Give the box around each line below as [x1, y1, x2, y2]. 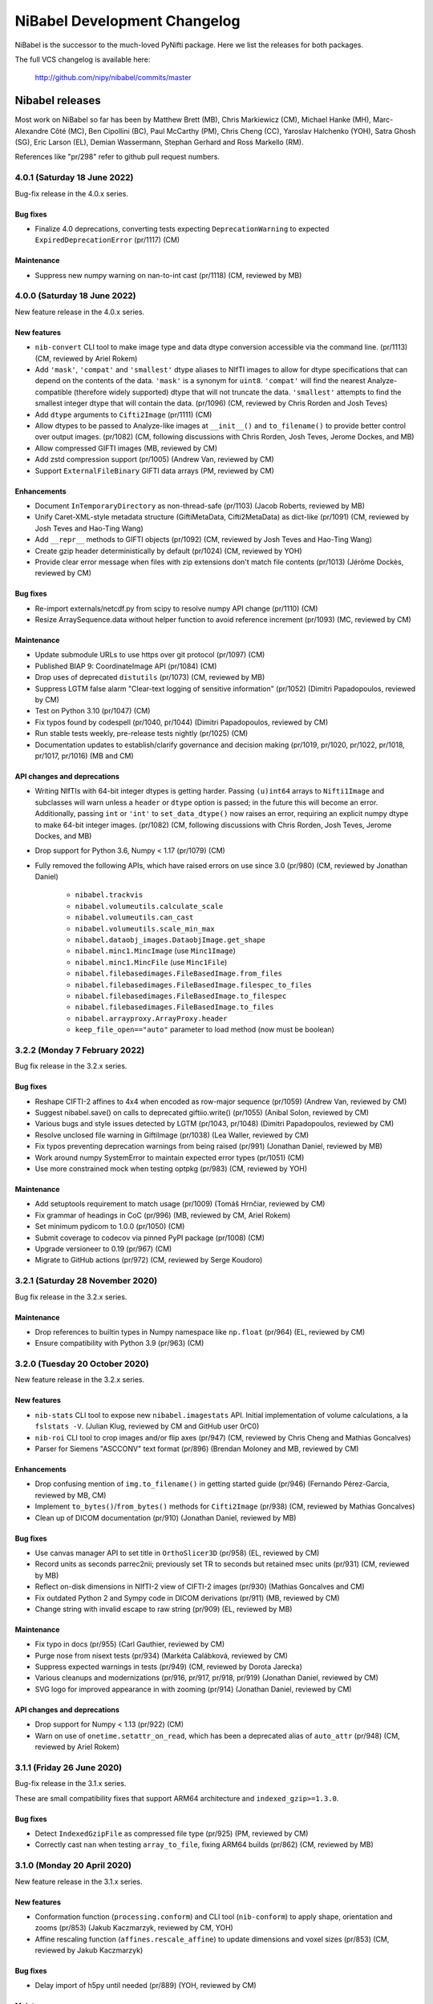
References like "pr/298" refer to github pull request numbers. [14, 152, 221, 162]
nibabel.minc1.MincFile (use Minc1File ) [75, 957, 228, 967]
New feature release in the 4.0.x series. [14, 307, 144, 317]
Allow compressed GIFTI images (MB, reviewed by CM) [34, 443, 218, 453]
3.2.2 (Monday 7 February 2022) [14, 1044, 145, 1056]
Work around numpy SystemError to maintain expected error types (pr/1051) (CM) [34, 1153, 305, 1162]
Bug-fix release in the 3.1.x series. [14, 1779, 127, 1788]
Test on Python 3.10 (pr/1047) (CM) [34, 706, 151, 716]
